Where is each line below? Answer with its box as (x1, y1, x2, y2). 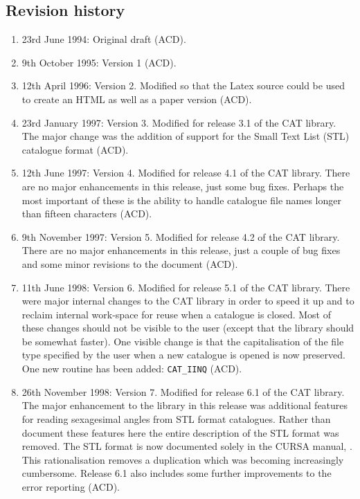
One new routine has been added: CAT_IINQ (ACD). (21, 361, 242, 376)
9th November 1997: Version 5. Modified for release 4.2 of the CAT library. (21, 229, 340, 244)
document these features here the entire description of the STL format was (21, 425, 339, 439)
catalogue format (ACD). (21, 142, 129, 156)
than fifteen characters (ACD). (21, 206, 152, 221)
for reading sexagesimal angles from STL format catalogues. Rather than (21, 411, 331, 426)
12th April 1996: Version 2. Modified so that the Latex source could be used (21, 78, 345, 93)
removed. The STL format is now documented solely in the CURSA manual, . (21, 439, 352, 453)
